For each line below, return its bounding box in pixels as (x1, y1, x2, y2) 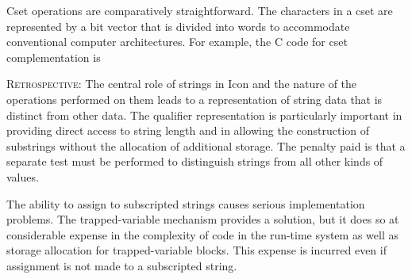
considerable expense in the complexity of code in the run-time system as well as (6, 226, 399, 243)
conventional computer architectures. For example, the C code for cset (6, 33, 348, 50)
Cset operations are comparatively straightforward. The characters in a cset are (6, 2, 393, 18)
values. (6, 168, 39, 185)
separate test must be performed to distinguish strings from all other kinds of (6, 153, 383, 170)
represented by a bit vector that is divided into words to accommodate (6, 17, 350, 34)
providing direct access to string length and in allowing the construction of (6, 122, 370, 139)
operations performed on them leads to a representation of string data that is (6, 90, 383, 107)
